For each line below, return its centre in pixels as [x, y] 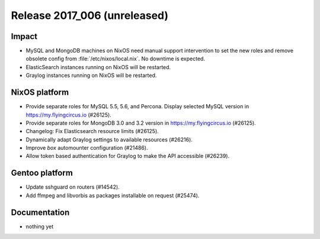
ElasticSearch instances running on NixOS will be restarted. [98, 67]
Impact [24, 36]
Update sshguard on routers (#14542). [73, 187]
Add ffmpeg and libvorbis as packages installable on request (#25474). [113, 195]
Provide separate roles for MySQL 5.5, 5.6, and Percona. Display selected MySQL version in [137, 106]
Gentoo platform [42, 173]
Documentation [40, 212]
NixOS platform [40, 93]
